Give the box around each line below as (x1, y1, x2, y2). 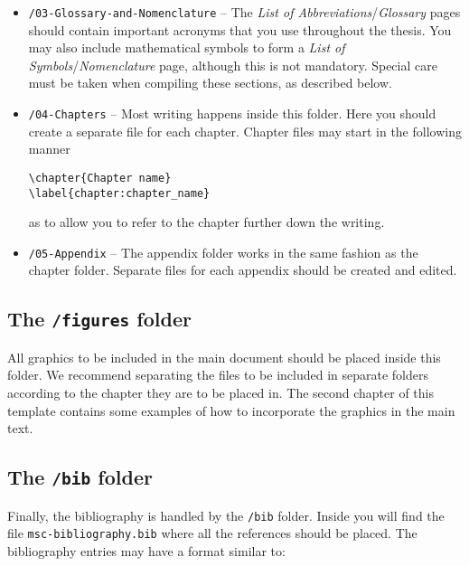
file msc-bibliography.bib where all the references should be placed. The (7, 524, 417, 542)
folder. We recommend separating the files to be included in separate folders (7, 365, 429, 384)
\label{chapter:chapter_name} (28, 186, 211, 200)
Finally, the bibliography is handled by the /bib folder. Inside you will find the (7, 505, 445, 524)
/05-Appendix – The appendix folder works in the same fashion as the (28, 242, 418, 261)
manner (28, 139, 70, 158)
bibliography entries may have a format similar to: (7, 541, 286, 560)
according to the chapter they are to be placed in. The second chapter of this (7, 383, 435, 401)
